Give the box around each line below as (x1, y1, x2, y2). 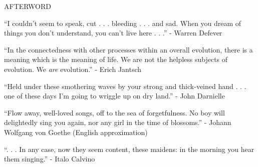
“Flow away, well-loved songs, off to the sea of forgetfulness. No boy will (4, 107, 225, 117)
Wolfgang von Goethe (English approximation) (4, 126, 148, 137)
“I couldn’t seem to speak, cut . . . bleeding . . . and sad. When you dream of (4, 17, 241, 28)
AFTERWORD (4, 1, 51, 11)
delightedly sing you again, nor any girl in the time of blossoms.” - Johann (4, 117, 231, 127)
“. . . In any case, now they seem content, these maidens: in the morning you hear (4, 143, 254, 154)
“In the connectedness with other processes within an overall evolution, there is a (4, 44, 253, 54)
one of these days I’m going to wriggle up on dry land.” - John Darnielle (4, 90, 225, 101)
